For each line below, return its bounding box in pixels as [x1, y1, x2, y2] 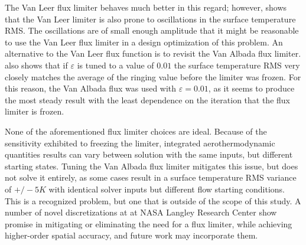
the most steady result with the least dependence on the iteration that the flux [5, 93, 290, 106]
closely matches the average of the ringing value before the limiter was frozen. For [5, 70, 301, 83]
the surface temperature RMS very [174, 58, 300, 71]
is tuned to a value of [77, 58, 154, 71]
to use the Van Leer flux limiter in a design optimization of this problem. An [5, 35, 283, 48]
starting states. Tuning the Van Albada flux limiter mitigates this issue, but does [5, 159, 298, 172]
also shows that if [5, 58, 68, 71]
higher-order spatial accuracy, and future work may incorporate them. [5, 229, 258, 241]
